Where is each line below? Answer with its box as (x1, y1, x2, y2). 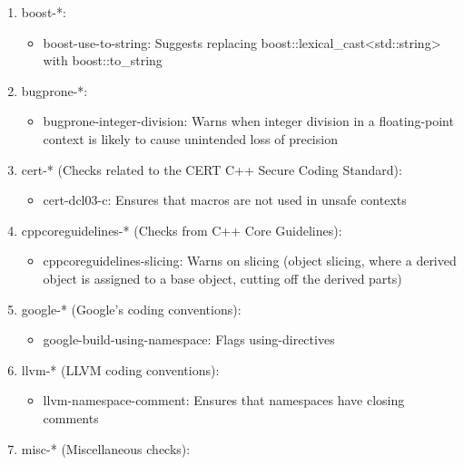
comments (43, 408, 99, 427)
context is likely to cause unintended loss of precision (43, 129, 338, 148)
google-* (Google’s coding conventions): (21, 299, 242, 318)
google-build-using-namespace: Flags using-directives (43, 330, 335, 349)
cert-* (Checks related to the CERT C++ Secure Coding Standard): (21, 160, 402, 179)
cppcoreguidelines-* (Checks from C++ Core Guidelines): (21, 220, 342, 239)
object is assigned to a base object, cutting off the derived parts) (43, 268, 402, 287)
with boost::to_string (43, 51, 163, 70)
